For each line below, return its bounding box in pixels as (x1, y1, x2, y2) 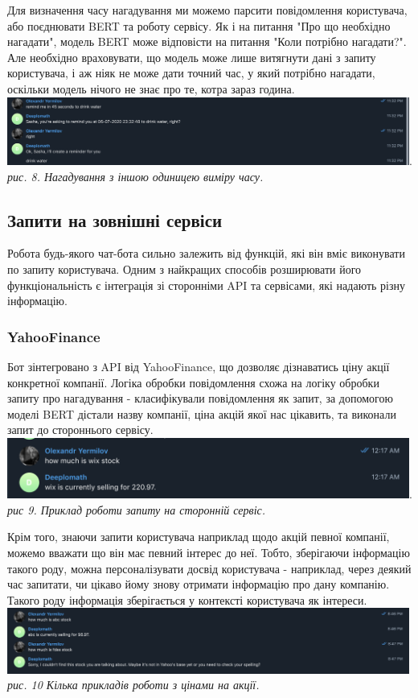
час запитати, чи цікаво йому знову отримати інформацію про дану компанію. (7, 576, 390, 593)
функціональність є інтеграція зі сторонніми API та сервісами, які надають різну (7, 276, 406, 293)
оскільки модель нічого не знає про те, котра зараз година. (7, 80, 295, 97)
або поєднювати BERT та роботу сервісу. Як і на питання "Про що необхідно (7, 17, 391, 34)
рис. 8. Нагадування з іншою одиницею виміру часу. (7, 167, 264, 184)
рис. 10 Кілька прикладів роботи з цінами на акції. (7, 676, 260, 693)
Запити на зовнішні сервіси (7, 207, 223, 232)
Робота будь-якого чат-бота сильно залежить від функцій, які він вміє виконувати (7, 245, 405, 262)
